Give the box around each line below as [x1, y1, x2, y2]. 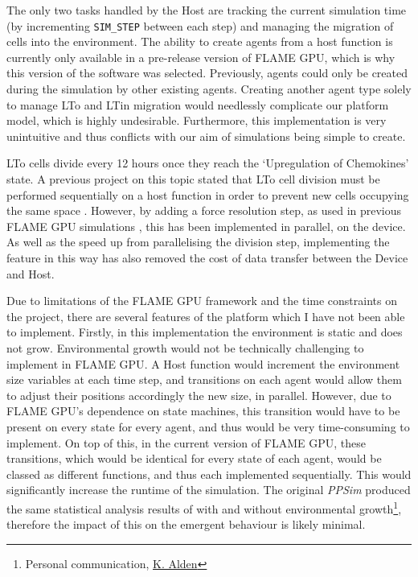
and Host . [6, 265, 55, 282]
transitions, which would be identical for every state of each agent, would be [6, 450, 382, 467]
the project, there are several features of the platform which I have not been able [6, 307, 405, 324]
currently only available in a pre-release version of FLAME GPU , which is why [6, 48, 395, 65]
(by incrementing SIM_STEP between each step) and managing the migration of [6, 17, 394, 34]
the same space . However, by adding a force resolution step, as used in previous [6, 202, 402, 219]
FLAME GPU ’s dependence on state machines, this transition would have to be [6, 402, 400, 419]
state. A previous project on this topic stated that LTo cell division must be [6, 171, 380, 187]
